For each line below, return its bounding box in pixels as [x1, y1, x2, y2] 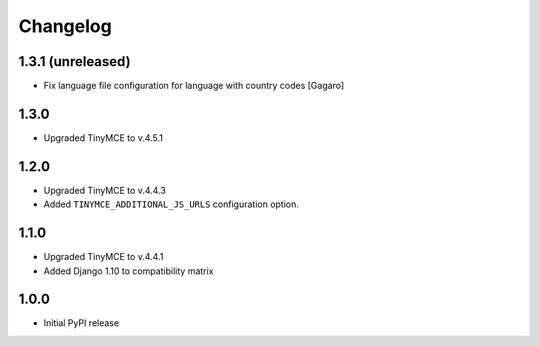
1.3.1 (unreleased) [18, 53, 131, 70]
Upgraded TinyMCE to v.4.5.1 [43, 131, 164, 144]
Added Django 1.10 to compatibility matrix [43, 265, 214, 277]
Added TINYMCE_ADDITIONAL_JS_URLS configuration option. [43, 198, 300, 210]
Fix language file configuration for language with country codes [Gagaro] [43, 80, 345, 92]
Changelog [18, 15, 112, 37]
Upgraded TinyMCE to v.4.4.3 [43, 184, 167, 196]
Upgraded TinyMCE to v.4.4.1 [43, 251, 164, 263]
